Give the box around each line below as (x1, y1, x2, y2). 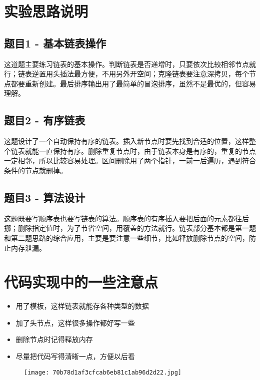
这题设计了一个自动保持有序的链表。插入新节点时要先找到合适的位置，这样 (4, 136, 249, 146)
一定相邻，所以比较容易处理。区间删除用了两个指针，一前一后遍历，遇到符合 (4, 155, 256, 166)
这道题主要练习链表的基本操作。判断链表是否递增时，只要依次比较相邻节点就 (4, 58, 256, 69)
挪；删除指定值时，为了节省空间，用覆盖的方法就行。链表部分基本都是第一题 (4, 223, 256, 233)
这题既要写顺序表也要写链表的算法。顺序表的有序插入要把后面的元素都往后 (4, 213, 249, 223)
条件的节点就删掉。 (4, 165, 67, 175)
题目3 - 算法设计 (4, 189, 85, 205)
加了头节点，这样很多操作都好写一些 (15, 317, 135, 328)
